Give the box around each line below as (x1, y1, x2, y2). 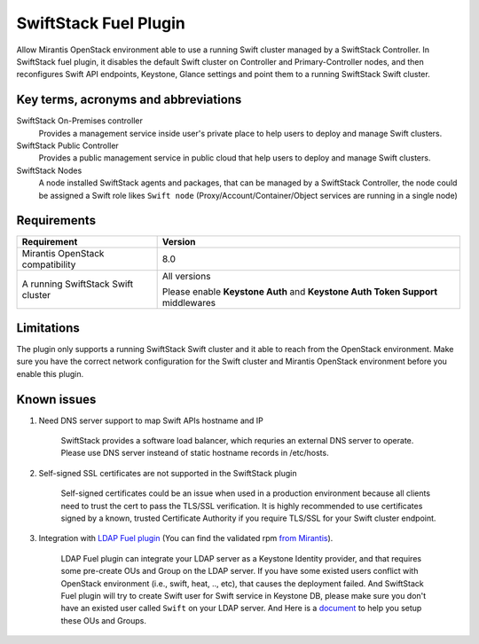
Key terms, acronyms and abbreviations (16, 92, 242, 107)
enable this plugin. (16, 368, 84, 379)
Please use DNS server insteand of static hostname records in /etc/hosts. (60, 448, 329, 459)
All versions (161, 271, 211, 283)
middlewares (161, 297, 216, 310)
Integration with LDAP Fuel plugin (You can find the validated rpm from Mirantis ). (38, 533, 334, 544)
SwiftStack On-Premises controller (16, 115, 144, 126)
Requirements (16, 213, 97, 228)
